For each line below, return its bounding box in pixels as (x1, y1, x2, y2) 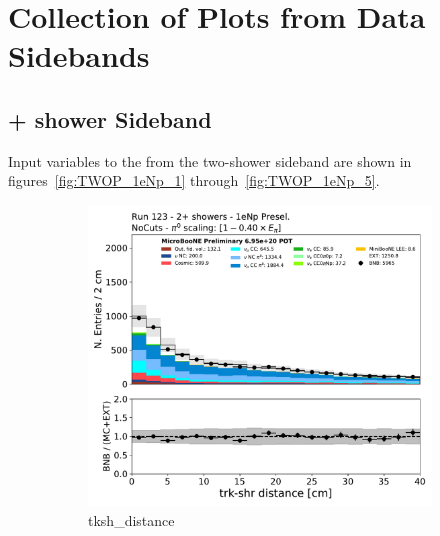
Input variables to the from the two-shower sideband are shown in (8, 150, 412, 171)
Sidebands (8, 35, 150, 76)
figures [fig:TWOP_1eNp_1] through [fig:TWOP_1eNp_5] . (8, 170, 380, 191)
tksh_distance (88, 509, 175, 530)
